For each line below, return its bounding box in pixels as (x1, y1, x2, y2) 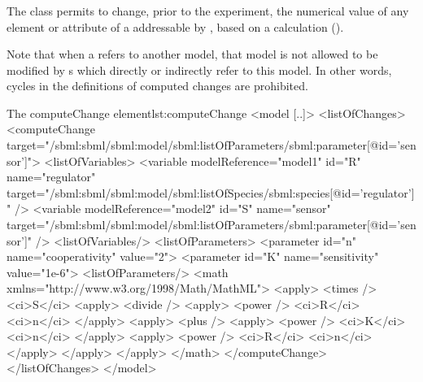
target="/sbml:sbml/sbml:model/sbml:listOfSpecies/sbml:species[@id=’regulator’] (7, 184, 415, 201)
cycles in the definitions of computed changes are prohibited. (7, 77, 308, 94)
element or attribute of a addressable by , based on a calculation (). (7, 18, 344, 35)
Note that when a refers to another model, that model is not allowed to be (7, 46, 378, 63)
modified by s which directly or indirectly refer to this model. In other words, (7, 61, 392, 78)
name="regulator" (7, 168, 96, 185)
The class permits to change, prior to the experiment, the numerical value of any (7, 2, 409, 19)
